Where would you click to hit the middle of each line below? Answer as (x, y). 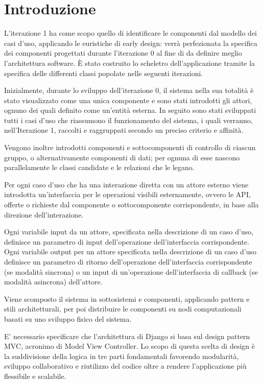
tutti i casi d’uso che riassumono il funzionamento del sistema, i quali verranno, (128, 120)
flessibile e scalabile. (35, 376)
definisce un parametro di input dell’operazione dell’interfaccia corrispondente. (127, 241)
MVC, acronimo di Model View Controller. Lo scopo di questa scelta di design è (129, 346)
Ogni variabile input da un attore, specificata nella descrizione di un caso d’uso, (129, 232)
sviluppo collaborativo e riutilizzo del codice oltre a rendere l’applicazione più (125, 366)
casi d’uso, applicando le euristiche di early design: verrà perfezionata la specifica (131, 43)
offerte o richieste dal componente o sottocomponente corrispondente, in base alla (131, 205)
